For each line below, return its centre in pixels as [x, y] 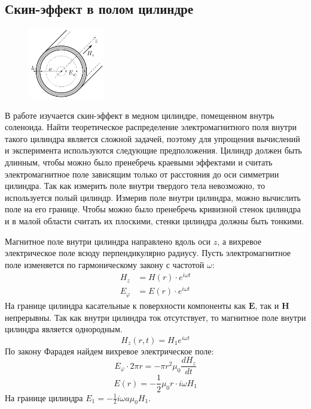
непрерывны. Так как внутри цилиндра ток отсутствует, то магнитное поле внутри [155, 317]
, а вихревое [239, 241]
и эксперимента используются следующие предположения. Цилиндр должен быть [153, 150]
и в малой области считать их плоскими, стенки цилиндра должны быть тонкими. [155, 220]
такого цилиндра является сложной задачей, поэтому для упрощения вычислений [153, 138]
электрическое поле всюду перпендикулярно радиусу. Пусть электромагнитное [148, 253]
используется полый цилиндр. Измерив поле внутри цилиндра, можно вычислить [153, 197]
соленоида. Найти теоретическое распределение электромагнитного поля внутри [151, 127]
